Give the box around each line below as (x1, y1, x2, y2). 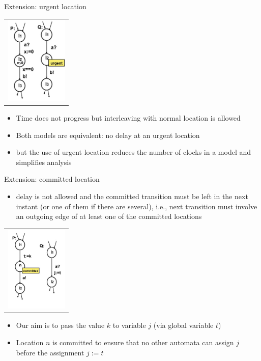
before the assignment (16, 347, 84, 357)
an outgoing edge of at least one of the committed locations (16, 211, 202, 221)
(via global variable (153, 320, 214, 330)
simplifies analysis (16, 156, 72, 167)
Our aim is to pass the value (16, 320, 105, 330)
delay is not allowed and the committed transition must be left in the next (16, 190, 248, 201)
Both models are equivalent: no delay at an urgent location (16, 129, 200, 140)
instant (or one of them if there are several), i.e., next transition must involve (16, 201, 257, 211)
